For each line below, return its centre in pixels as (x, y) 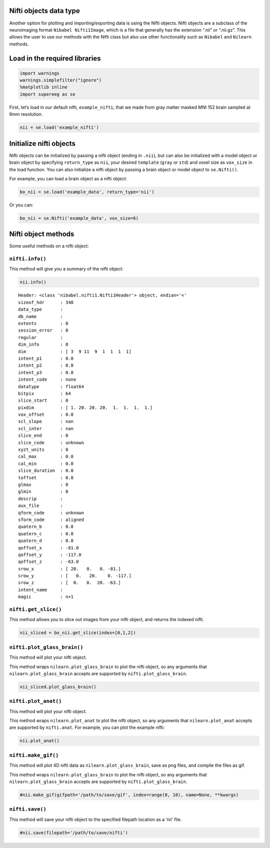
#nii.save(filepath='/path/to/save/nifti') (74, 832)
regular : (41, 337)
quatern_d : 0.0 (46, 541)
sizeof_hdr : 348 (46, 302)
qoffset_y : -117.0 (50, 554)
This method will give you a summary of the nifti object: (66, 269)
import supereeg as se (47, 94)
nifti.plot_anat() (35, 701)
